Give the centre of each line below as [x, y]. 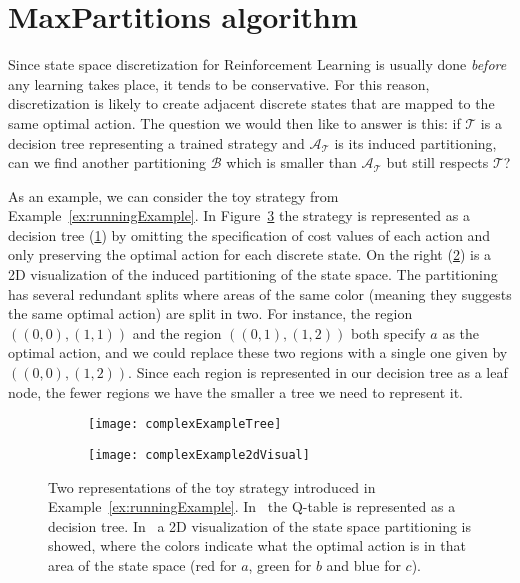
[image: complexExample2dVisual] [199, 454]
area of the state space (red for [142, 564]
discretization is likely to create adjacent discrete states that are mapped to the [251, 103]
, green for [280, 564]
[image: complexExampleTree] [185, 424]
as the [461, 332]
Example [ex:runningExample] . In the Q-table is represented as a [252, 506]
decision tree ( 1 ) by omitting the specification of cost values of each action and [249, 234]
